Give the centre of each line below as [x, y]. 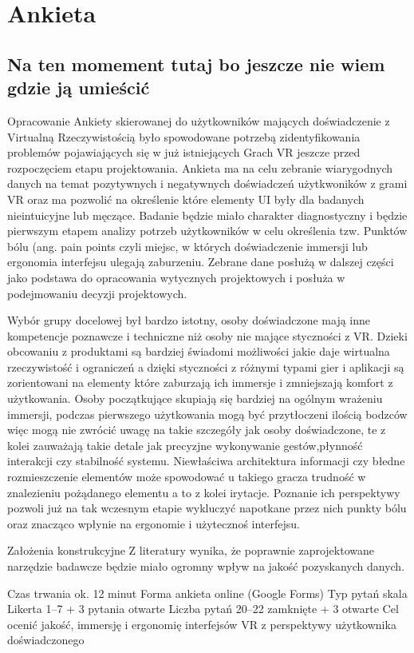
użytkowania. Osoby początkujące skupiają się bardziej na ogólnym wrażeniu [195, 398]
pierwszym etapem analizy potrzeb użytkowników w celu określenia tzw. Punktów [207, 231]
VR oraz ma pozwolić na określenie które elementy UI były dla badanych [186, 199]
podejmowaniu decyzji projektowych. [97, 293]
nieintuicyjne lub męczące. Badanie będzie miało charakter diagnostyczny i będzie [207, 215]
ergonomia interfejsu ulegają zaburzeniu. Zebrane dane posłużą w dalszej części [201, 262]
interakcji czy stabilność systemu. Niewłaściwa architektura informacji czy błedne [206, 461]
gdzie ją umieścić [79, 88]
